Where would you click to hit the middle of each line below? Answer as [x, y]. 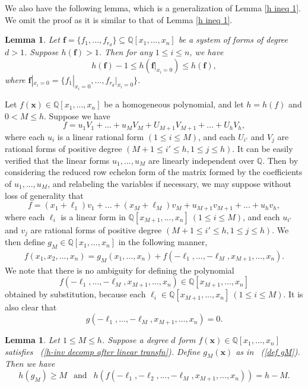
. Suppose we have [77, 115]
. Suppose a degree [135, 340]
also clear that [31, 307]
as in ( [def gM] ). [268, 351]
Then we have [30, 364]
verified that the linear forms [57, 160]
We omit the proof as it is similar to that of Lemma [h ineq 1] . [119, 19]
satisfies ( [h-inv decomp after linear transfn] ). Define [103, 351]
